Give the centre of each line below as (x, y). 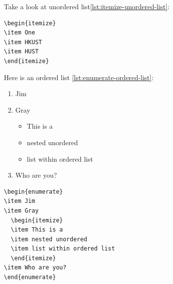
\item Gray (21, 210)
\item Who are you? (35, 268)
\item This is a (37, 230)
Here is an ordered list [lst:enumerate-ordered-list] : (79, 77)
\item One (20, 33)
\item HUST (21, 52)
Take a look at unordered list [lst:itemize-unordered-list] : (87, 6)
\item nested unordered (49, 239)
